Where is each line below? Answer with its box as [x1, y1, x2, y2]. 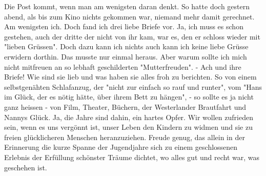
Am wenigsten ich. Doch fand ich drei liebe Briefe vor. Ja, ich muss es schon [4, 21, 243, 32]
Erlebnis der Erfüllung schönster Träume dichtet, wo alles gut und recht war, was [4, 151, 260, 162]
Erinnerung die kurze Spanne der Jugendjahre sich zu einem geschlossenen [4, 142, 238, 152]
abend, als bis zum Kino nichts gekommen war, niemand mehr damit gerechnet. [4, 11, 255, 22]
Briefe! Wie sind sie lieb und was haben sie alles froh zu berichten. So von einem [4, 71, 257, 82]
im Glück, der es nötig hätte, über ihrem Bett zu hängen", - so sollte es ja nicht [4, 91, 254, 102]
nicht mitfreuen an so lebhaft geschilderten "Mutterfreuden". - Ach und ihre [4, 61, 241, 72]
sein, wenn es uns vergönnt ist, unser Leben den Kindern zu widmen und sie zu [4, 122, 253, 132]
